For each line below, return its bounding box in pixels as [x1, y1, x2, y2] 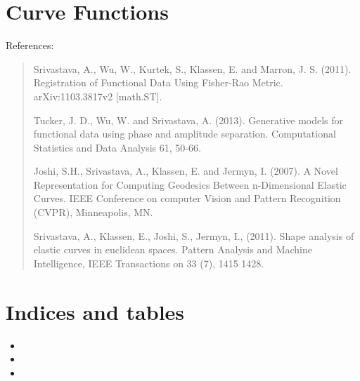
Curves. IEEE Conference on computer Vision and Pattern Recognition [33, 191, 341, 206]
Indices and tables [6, 297, 185, 326]
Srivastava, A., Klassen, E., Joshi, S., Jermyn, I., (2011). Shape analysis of [33, 228, 354, 243]
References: [6, 38, 54, 53]
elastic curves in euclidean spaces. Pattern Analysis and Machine [33, 242, 313, 257]
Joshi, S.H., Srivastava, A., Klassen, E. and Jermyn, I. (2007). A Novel [33, 163, 338, 178]
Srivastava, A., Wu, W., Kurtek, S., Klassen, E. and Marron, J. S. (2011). [33, 61, 352, 76]
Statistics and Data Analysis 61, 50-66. [33, 140, 201, 154]
